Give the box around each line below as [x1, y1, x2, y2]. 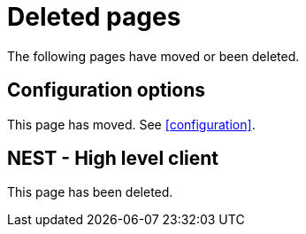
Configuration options [7, 79, 206, 102]
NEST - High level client [7, 147, 219, 170]
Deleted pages [7, 2, 181, 32]
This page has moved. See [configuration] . [7, 116, 256, 132]
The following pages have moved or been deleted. [7, 48, 300, 64]
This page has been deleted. [7, 184, 173, 200]
